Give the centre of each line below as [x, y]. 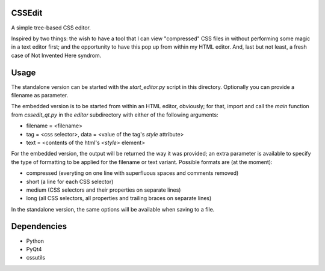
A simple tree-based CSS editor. [51, 28]
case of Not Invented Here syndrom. [56, 55]
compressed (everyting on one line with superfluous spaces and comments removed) [132, 173]
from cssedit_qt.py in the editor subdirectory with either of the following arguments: [115, 115]
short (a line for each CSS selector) [70, 181]
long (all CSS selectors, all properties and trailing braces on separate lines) [119, 198]
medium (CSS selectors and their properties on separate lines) [104, 190]
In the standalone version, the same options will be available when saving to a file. [113, 209]
